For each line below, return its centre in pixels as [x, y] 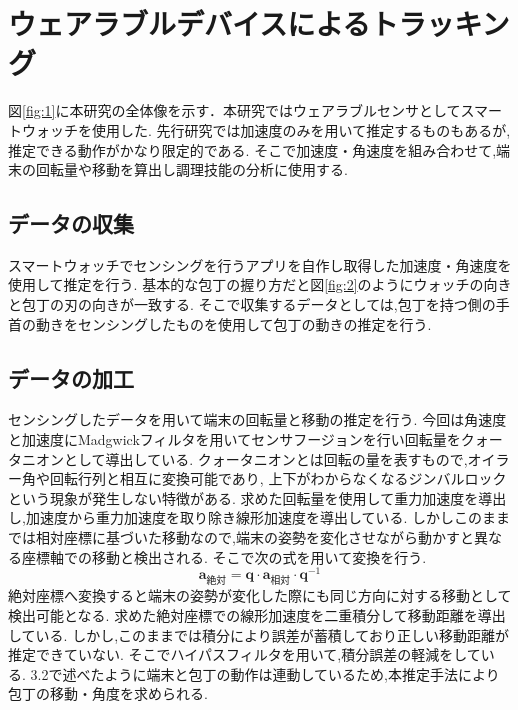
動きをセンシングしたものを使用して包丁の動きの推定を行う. [233, 323]
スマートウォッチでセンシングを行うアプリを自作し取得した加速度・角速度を [260, 264]
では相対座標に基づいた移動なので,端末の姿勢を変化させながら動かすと [241, 537]
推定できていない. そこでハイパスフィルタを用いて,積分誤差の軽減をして [244, 654]
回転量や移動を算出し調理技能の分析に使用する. [191, 169]
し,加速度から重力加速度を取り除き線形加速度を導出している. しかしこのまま [259, 517]
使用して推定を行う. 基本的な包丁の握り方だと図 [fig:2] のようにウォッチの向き [260, 284]
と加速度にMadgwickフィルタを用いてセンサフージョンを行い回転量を [234, 439]
